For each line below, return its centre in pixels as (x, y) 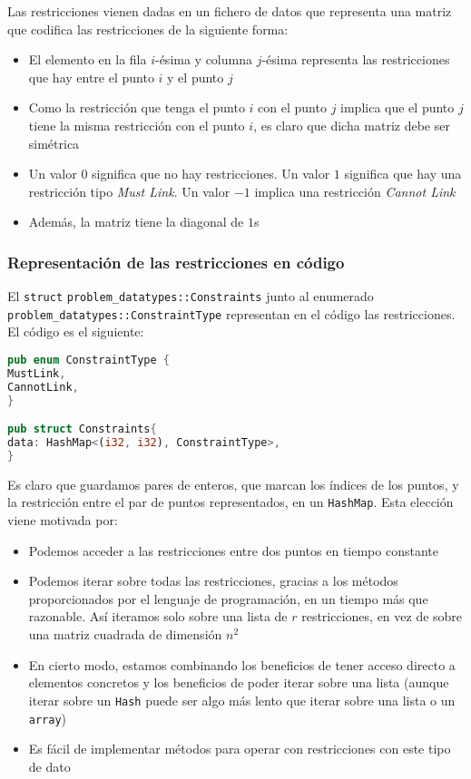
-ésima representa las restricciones (356, 59)
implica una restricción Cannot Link (355, 191)
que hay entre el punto (91, 77)
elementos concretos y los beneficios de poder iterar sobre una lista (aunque (239, 682)
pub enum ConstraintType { (89, 360)
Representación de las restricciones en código (176, 262)
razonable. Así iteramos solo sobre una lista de (158, 616)
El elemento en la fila (88, 59)
